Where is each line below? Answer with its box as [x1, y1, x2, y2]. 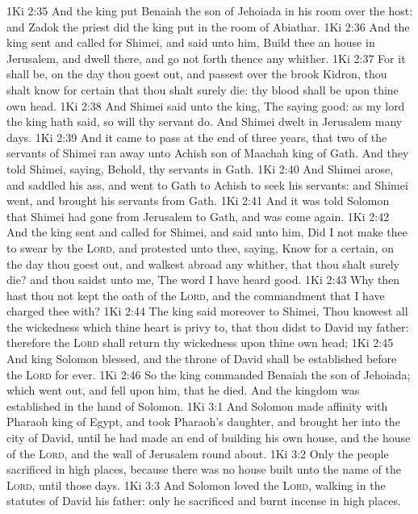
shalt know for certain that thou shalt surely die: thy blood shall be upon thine [6, 81, 399, 98]
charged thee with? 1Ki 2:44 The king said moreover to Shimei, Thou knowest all [6, 303, 408, 320]
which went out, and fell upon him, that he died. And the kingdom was [6, 382, 360, 399]
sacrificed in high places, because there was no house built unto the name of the [6, 461, 401, 478]
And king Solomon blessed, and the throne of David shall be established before [6, 350, 397, 367]
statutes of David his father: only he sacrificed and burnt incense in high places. [6, 492, 401, 509]
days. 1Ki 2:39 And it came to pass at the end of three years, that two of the [6, 128, 387, 145]
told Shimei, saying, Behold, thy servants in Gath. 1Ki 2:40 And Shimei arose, [6, 160, 394, 177]
